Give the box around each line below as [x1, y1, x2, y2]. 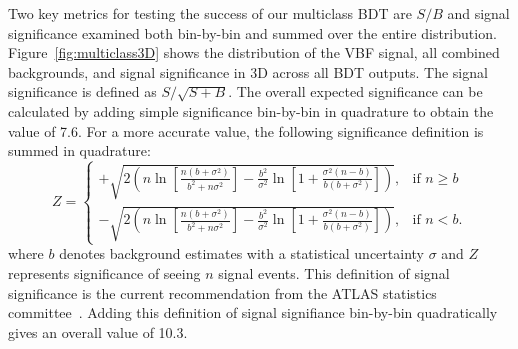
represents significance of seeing [8, 262, 201, 283]
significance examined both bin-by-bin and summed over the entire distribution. [8, 22, 497, 43]
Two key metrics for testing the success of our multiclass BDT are [8, 3, 412, 23]
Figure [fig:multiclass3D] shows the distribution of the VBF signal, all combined [8, 42, 500, 63]
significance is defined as [8, 81, 157, 102]
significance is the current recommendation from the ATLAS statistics [8, 282, 437, 303]
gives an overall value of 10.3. [8, 321, 188, 342]
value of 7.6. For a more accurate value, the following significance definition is [8, 120, 484, 141]
